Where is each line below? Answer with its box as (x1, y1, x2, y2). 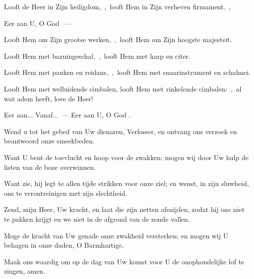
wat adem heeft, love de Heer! (4, 93, 93, 103)
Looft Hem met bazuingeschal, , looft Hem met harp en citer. (4, 50, 191, 61)
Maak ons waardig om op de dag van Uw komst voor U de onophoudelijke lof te (4, 256, 244, 266)
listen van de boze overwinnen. (4, 162, 96, 172)
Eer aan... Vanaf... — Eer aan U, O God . (4, 110, 131, 120)
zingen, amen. (4, 266, 45, 276)
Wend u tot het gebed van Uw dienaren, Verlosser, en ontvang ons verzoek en (4, 126, 237, 136)
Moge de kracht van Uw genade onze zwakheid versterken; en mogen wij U (4, 230, 229, 240)
